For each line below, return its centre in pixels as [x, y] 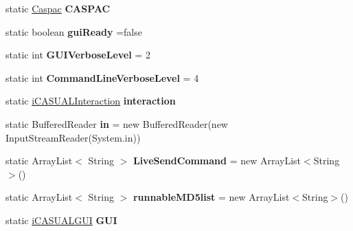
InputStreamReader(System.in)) [73, 137]
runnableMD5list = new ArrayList [211, 197]
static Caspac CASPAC [58, 8]
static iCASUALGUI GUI [61, 220]
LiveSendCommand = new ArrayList [217, 161]
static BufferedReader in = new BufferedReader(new [117, 123]
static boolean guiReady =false [74, 31]
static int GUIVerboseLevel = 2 [78, 55]
